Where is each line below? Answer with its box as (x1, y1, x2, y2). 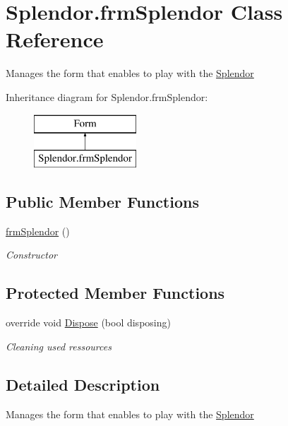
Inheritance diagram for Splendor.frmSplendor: (6, 89, 208, 104)
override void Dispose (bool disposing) (6, 315, 171, 330)
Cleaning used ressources (6, 338, 112, 353)
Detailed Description (6, 373, 160, 395)
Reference (6, 25, 104, 54)
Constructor (6, 247, 57, 262)
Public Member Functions (6, 191, 199, 213)
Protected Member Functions (6, 282, 225, 304)
